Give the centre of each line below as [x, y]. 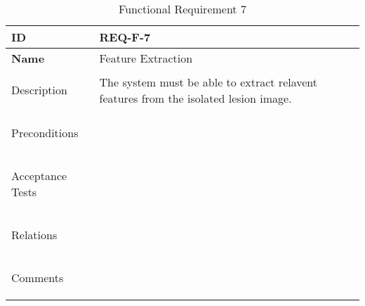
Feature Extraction [146, 58]
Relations [34, 235]
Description [39, 90]
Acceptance [39, 176]
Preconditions [45, 133]
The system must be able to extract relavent [208, 82]
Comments [38, 278]
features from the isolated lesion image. [195, 98]
